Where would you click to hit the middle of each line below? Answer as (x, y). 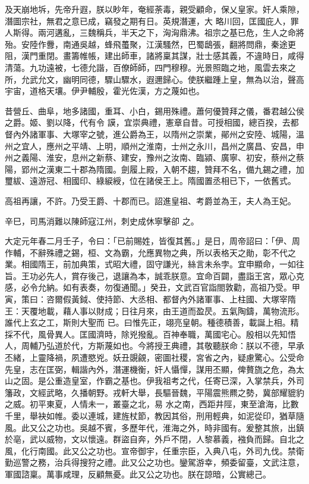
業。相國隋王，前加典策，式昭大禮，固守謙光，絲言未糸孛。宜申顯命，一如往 (154, 264)
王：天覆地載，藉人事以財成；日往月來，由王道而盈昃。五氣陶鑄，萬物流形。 (154, 310)
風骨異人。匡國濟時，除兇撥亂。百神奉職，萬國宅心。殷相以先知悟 (167, 334)
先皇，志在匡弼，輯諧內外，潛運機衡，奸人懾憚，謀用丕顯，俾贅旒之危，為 (150, 369)
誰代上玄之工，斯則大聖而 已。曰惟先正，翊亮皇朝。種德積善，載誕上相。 (148, 322)
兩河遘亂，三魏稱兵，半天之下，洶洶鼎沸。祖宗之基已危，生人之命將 (171, 32)
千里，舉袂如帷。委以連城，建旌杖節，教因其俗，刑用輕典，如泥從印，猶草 (150, 416)
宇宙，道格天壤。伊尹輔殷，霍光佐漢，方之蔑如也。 (105, 91)
